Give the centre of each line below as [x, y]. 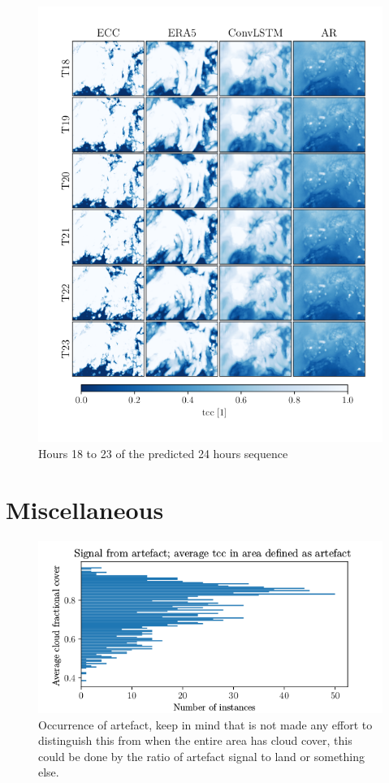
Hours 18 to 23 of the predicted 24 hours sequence [163, 453]
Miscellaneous [85, 509]
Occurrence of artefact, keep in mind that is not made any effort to [205, 724]
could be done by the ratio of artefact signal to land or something [202, 756]
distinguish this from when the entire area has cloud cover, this [195, 740]
